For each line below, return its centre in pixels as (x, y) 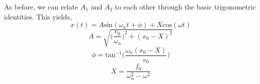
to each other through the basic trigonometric (185, 6)
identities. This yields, (38, 16)
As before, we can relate (41, 6)
